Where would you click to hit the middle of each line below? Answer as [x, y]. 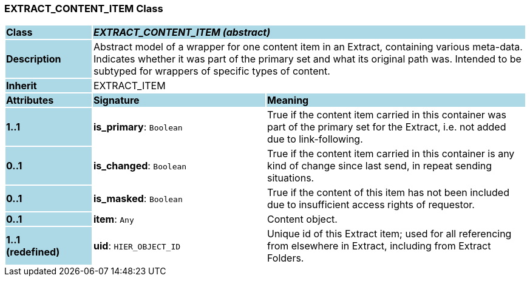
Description [34, 59]
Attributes [30, 100]
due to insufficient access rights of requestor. [371, 205]
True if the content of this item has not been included [388, 193]
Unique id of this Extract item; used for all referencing [389, 234]
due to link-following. [315, 139]
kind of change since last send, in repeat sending [379, 166]
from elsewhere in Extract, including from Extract [379, 246]
